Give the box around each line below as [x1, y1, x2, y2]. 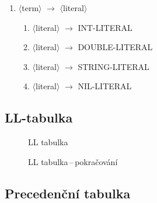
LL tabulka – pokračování [28, 155, 118, 167]
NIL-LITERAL [78, 80, 132, 92]
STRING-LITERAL [78, 60, 149, 72]
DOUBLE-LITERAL [78, 41, 153, 53]
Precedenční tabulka [5, 184, 131, 202]
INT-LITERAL [78, 21, 132, 33]
